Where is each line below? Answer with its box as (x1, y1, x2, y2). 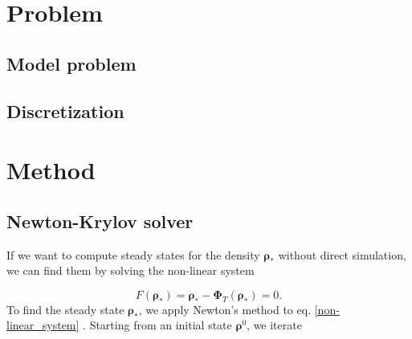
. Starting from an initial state (83, 317, 232, 333)
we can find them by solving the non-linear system (6, 262, 255, 279)
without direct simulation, (278, 246, 406, 263)
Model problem (6, 51, 137, 76)
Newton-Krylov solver (6, 208, 194, 233)
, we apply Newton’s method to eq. (138, 300, 312, 317)
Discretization (6, 98, 124, 123)
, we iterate (247, 317, 302, 333)
